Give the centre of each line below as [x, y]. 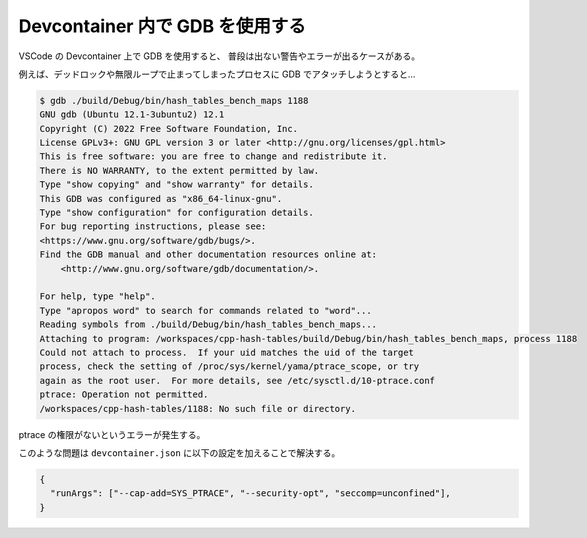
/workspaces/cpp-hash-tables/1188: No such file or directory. [198, 408]
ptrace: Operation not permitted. [124, 394]
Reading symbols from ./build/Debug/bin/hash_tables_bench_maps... [208, 324]
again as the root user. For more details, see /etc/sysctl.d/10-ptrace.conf [237, 380]
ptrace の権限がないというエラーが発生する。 [112, 434]
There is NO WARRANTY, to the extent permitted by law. [179, 170]
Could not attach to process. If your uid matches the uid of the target [227, 352]
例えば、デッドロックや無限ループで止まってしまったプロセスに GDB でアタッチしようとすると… [217, 74]
